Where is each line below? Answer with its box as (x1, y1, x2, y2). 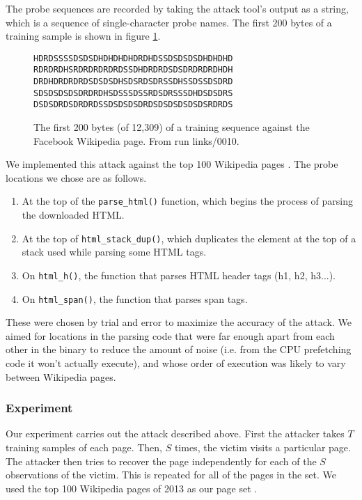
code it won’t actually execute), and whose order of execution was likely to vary (6, 356, 346, 370)
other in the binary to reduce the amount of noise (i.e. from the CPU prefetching (6, 342, 352, 357)
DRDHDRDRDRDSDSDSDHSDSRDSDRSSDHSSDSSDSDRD (33, 77, 233, 87)
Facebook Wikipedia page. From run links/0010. (33, 133, 239, 148)
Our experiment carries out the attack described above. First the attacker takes (6, 426, 345, 441)
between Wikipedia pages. (6, 369, 116, 384)
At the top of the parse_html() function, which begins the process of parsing (22, 194, 353, 208)
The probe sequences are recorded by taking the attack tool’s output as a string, (6, 1, 349, 15)
